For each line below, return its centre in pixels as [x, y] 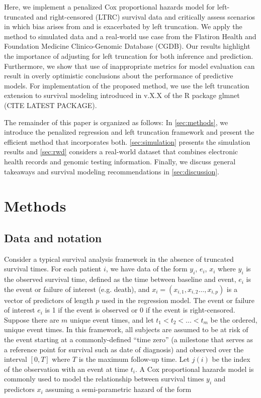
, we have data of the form [147, 269]
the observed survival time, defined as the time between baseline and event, [120, 279]
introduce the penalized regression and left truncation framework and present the [129, 132]
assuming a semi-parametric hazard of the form [118, 389]
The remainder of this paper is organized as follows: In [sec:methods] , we [116, 122]
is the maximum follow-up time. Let [134, 359]
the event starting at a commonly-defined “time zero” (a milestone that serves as [129, 339]
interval [16, 359]
